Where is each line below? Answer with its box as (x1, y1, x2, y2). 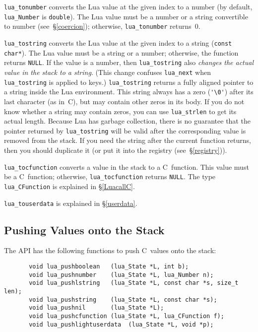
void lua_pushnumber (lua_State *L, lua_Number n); (29, 271, 214, 278)
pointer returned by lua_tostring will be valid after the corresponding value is (4, 125, 246, 135)
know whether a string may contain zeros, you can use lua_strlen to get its (4, 106, 237, 116)
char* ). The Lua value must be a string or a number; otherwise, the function (4, 47, 239, 58)
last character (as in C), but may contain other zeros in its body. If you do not (4, 96, 245, 106)
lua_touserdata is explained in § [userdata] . (4, 198, 137, 208)
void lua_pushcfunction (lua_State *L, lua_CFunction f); (29, 312, 224, 320)
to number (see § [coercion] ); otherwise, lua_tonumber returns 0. (4, 21, 200, 31)
